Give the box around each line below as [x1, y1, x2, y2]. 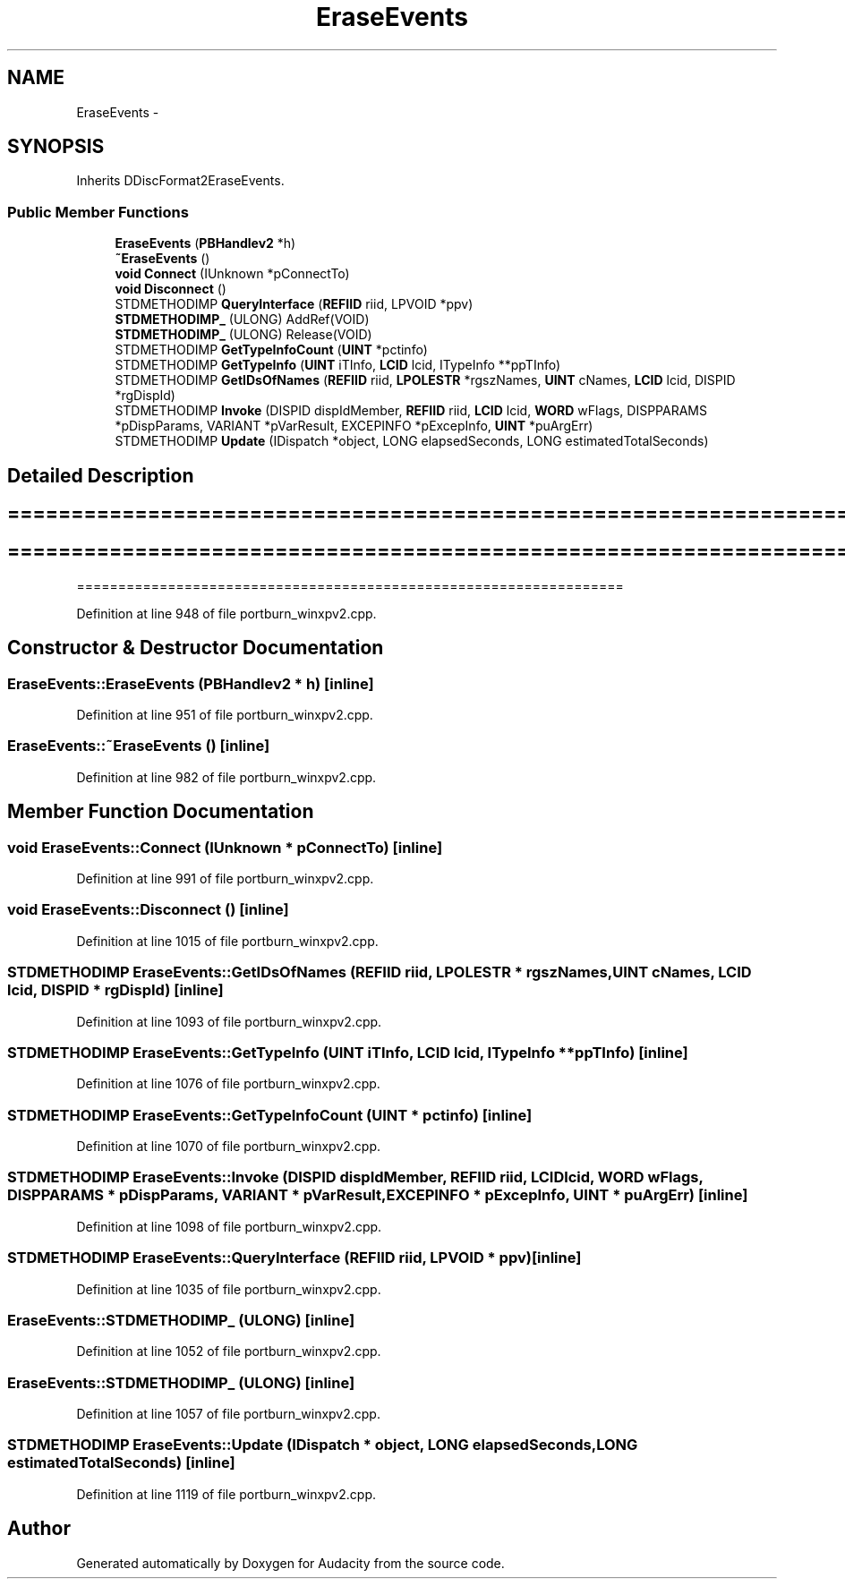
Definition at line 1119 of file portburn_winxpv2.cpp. [76, 1486, 376, 1502]
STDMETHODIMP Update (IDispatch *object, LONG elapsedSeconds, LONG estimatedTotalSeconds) [115, 433, 709, 449]
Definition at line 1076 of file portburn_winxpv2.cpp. [76, 1076, 380, 1092]
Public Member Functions [7, 202, 189, 221]
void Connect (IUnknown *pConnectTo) [115, 266, 350, 282]
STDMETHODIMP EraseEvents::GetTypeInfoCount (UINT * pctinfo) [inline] [7, 1105, 533, 1124]
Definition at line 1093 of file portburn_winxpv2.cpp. [76, 1013, 382, 1029]
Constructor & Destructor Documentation [7, 636, 384, 660]
